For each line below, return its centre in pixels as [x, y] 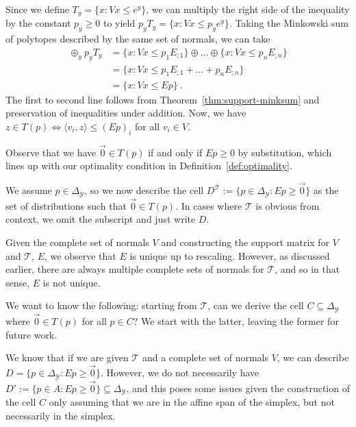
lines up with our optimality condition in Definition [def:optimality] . [149, 166]
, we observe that [80, 255]
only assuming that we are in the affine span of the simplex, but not [192, 402]
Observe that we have [51, 152]
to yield [119, 23]
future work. [31, 334]
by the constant [38, 23]
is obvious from [288, 205]
